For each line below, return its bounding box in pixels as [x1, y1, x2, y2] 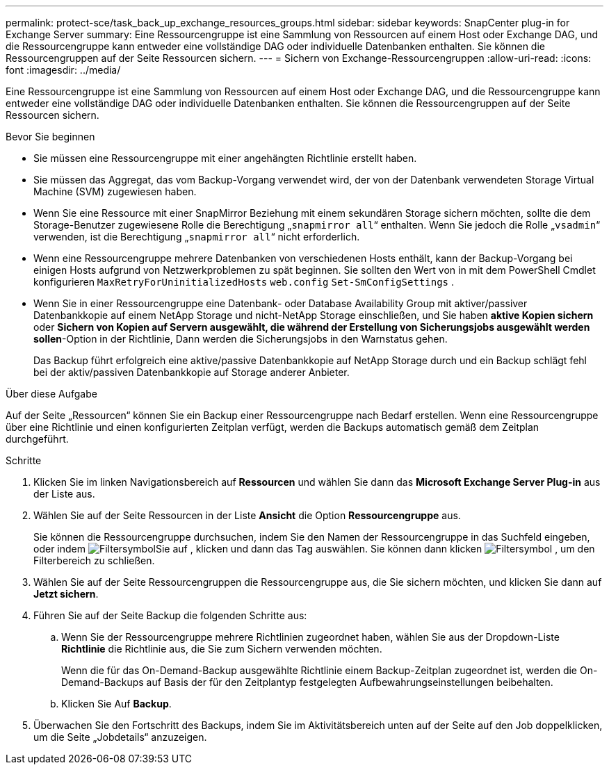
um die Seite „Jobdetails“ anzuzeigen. [33, 731, 207, 743]
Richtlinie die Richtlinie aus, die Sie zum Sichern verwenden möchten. [61, 643, 382, 655]
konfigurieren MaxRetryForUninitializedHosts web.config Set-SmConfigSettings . [33, 276, 455, 288]
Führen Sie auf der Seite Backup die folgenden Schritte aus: [33, 609, 307, 621]
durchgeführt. [6, 433, 69, 445]
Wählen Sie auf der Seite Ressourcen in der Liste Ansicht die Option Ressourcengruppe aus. [33, 509, 461, 521]
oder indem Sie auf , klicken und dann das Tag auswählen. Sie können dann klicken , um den [33, 543, 595, 555]
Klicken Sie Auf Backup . [61, 698, 172, 710]
